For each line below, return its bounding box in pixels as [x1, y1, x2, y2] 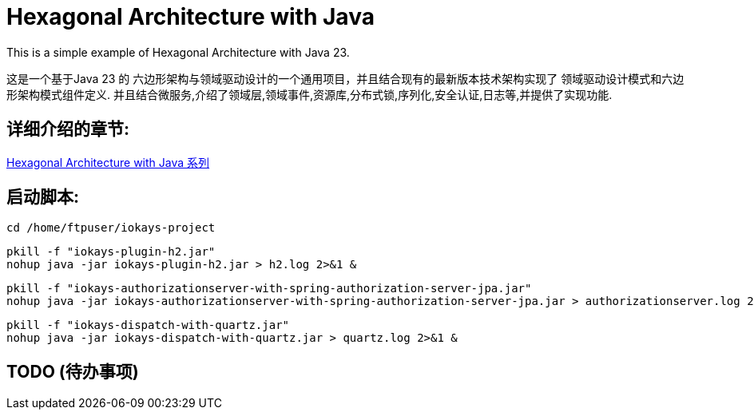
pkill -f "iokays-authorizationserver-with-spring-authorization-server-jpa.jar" [6, 282, 532, 295]
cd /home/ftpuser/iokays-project [6, 221, 216, 235]
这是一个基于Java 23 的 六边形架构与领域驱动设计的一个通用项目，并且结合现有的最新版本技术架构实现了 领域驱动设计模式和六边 [6, 71, 685, 85]
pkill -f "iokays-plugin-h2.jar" [6, 245, 216, 259]
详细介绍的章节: [6, 119, 130, 140]
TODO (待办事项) [6, 361, 139, 382]
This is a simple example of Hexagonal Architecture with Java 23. [6, 45, 350, 59]
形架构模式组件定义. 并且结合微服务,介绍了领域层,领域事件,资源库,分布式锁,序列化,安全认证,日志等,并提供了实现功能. [6, 87, 613, 101]
